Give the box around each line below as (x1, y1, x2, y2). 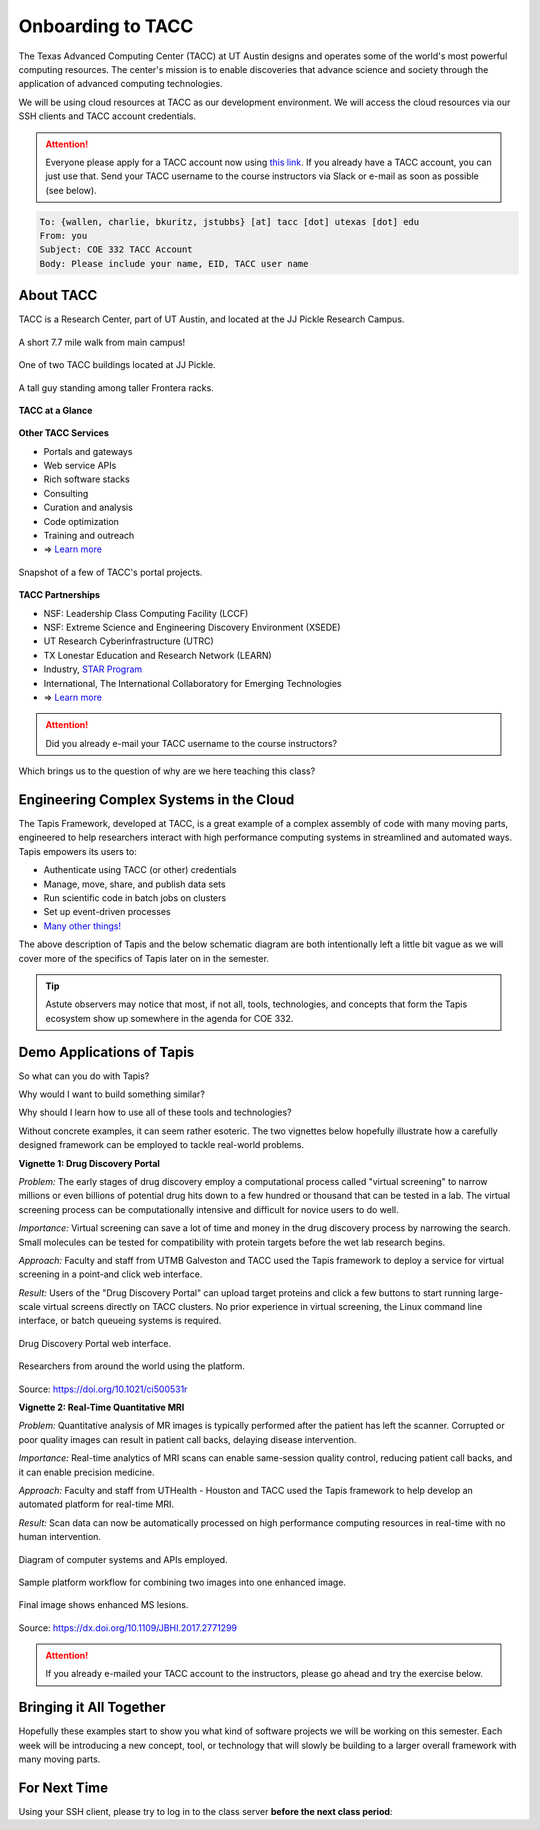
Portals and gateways (43, 445, 133, 457)
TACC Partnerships (18, 589, 100, 601)
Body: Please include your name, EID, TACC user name (39, 258, 309, 269)
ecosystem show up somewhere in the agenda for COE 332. (45, 1012, 294, 1024)
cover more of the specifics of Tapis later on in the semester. (18, 952, 270, 964)
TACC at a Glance (18, 404, 93, 416)
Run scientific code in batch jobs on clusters (43, 891, 227, 904)
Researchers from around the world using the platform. (18, 1360, 245, 1372)
